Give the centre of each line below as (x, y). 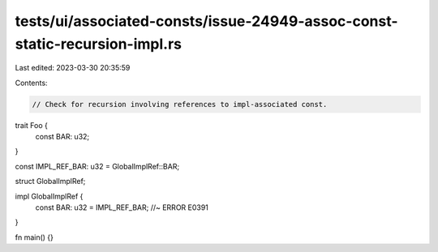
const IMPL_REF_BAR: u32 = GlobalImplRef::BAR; (97, 166)
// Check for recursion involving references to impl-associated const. (180, 104)
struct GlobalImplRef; (50, 182)
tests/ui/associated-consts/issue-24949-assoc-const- (206, 21)
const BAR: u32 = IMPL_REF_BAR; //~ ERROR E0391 (122, 207)
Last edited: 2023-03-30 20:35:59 (73, 68)
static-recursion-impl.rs (99, 44)
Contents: (31, 83)
